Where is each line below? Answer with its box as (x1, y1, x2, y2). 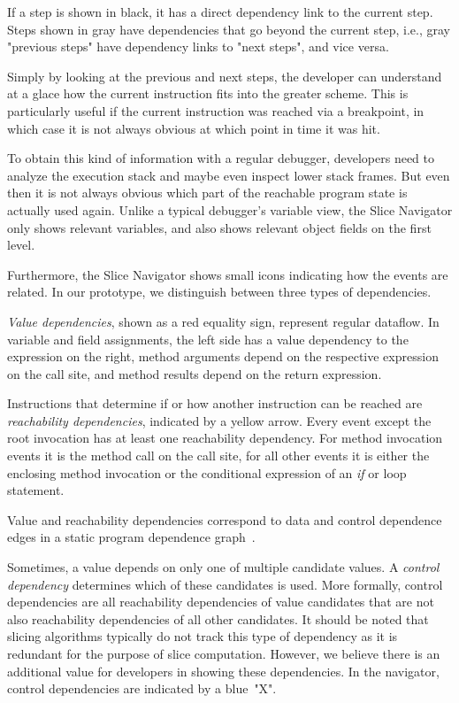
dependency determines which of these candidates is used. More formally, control (7, 575, 443, 593)
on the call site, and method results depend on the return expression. (7, 364, 382, 382)
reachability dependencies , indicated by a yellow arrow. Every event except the (7, 411, 432, 429)
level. (7, 236, 35, 254)
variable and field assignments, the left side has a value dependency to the (7, 329, 409, 348)
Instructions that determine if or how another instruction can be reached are (7, 394, 423, 413)
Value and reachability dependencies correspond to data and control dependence (7, 510, 442, 529)
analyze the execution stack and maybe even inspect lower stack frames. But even (7, 166, 450, 184)
